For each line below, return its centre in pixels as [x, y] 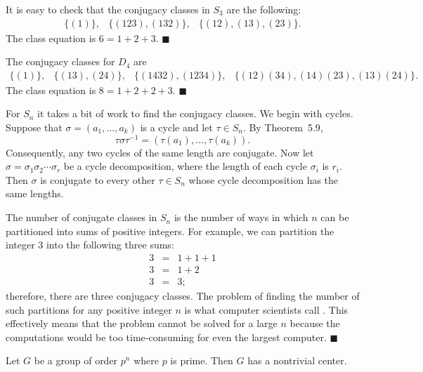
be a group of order [76, 360]
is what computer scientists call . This [266, 309]
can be [335, 217]
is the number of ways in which [241, 217]
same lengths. [35, 193]
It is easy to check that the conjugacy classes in [108, 9]
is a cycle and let [176, 127]
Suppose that [34, 127]
